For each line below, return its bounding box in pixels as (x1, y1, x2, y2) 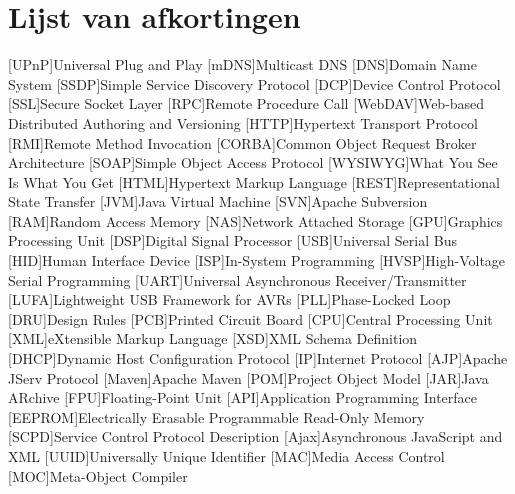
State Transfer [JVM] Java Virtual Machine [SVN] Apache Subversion (8, 191, 428, 212)
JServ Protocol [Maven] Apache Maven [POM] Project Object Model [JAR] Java (8, 367, 489, 388)
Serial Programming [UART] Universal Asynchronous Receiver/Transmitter (8, 269, 467, 290)
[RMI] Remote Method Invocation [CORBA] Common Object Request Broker (8, 132, 477, 153)
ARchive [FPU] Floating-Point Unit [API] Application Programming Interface (8, 387, 478, 408)
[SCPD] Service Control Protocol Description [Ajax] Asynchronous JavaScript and (8, 426, 503, 447)
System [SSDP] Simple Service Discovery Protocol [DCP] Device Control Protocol (8, 73, 501, 94)
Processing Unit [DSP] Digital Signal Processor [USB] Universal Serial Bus (8, 230, 457, 251)
